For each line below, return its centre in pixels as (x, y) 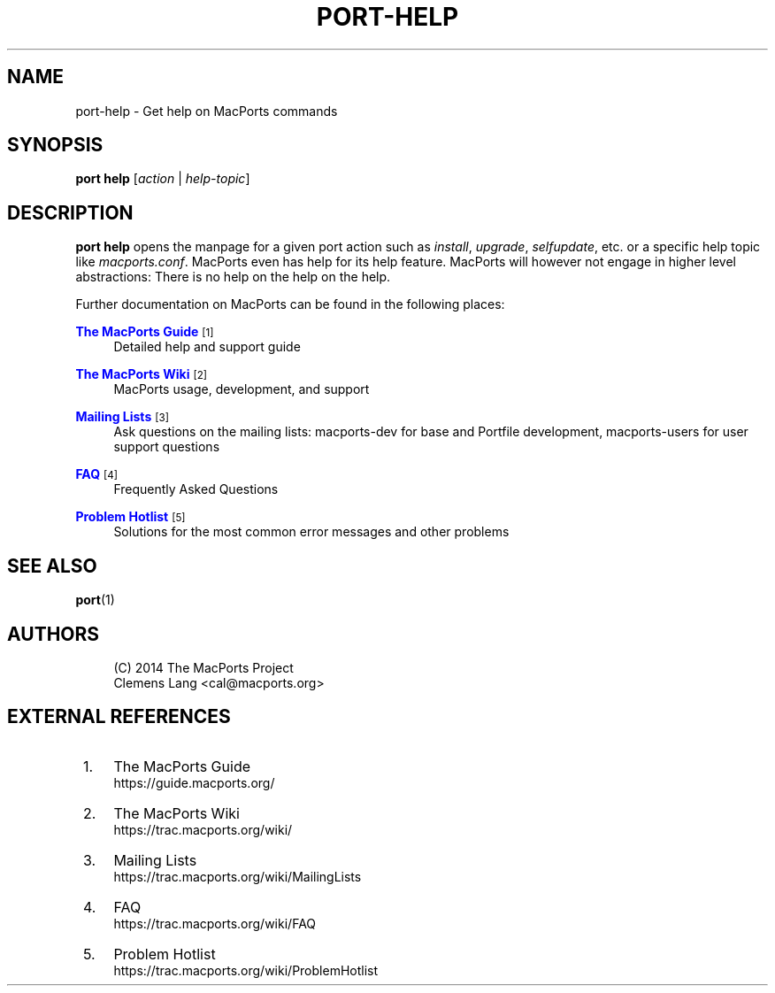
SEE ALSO (52, 566)
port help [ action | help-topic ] (163, 179)
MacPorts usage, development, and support (242, 389)
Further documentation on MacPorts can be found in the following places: (290, 304)
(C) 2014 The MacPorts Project (203, 667)
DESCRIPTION (70, 212)
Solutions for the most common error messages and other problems (311, 532)
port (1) (95, 600)
